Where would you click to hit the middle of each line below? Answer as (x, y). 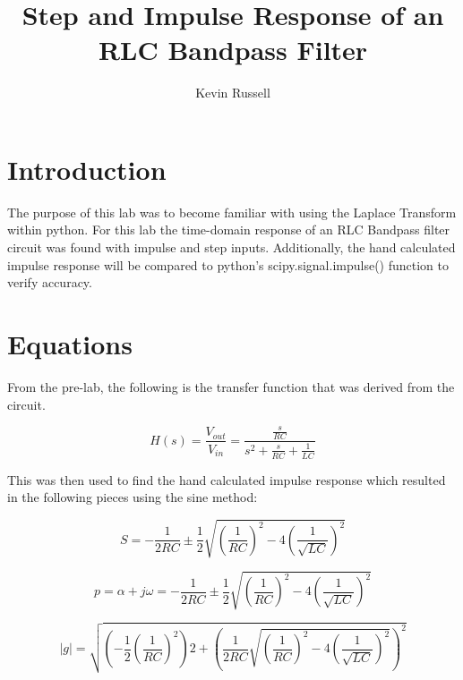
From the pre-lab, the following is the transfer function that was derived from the (231, 386)
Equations (70, 344)
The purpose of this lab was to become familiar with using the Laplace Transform (232, 212)
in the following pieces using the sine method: (133, 497)
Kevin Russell (233, 93)
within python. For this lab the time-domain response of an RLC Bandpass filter (229, 229)
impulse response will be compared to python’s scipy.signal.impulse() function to (228, 264)
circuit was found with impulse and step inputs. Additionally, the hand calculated (231, 247)
